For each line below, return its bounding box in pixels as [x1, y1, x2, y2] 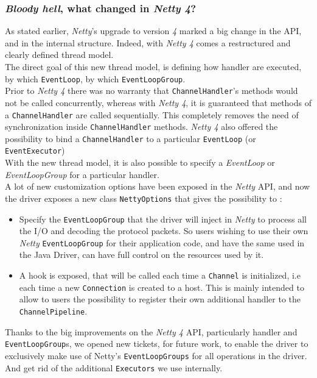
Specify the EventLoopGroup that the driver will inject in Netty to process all [19, 212, 307, 225]
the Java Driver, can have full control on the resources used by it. [19, 248, 264, 261]
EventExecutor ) [5, 144, 65, 157]
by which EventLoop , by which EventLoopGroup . [5, 72, 186, 85]
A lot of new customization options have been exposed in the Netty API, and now [5, 180, 310, 193]
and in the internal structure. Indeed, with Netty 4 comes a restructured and [5, 36, 291, 49]
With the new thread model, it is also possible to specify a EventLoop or [5, 156, 275, 169]
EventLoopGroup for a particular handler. [5, 168, 159, 180]
